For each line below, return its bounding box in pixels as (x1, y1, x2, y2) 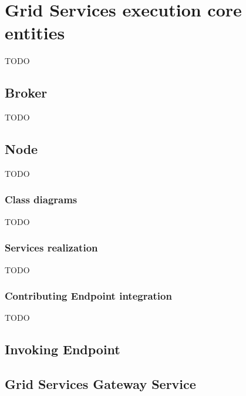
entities (5, 21, 65, 45)
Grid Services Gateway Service (5, 375, 196, 393)
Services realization (5, 240, 98, 255)
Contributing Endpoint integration (5, 288, 172, 303)
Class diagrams (5, 192, 77, 207)
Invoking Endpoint (5, 340, 120, 358)
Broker (5, 83, 48, 102)
